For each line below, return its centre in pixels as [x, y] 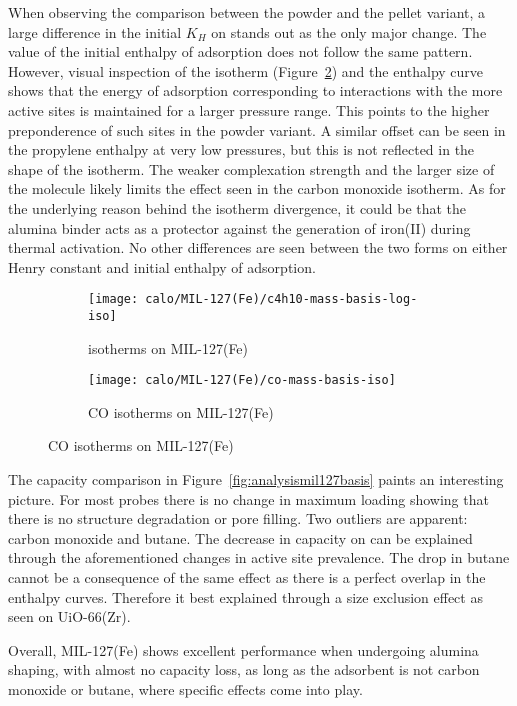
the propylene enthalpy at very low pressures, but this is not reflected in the [241, 149]
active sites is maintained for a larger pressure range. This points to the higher [249, 109]
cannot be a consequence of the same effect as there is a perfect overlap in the [247, 577]
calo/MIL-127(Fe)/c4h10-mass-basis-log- [281, 299]
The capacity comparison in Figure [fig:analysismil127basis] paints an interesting [256, 479]
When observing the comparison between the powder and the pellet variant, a [247, 12]
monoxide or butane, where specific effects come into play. [185, 689]
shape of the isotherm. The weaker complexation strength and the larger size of [251, 168]
